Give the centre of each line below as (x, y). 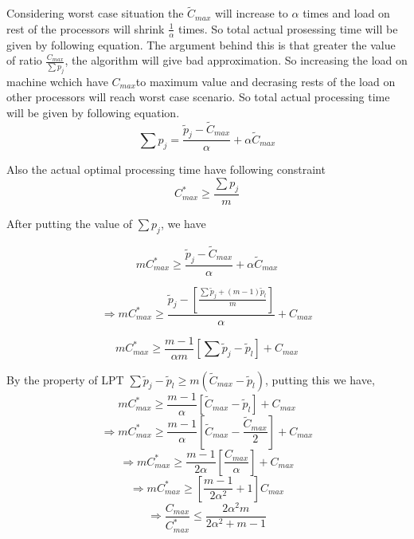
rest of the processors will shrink (86, 28)
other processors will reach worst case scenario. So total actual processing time (198, 97)
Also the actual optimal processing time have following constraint (166, 169)
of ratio (24, 60)
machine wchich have (57, 81)
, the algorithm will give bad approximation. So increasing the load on (236, 60)
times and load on (346, 13)
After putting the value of (69, 223)
